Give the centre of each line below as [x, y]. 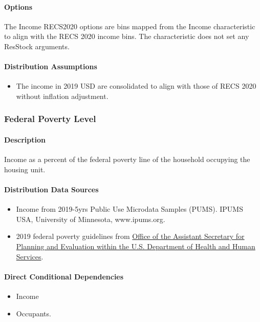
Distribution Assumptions [51, 66]
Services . [30, 256]
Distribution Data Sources [51, 189]
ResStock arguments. [37, 46]
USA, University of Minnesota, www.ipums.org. [91, 219]
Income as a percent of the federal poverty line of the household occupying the [127, 159]
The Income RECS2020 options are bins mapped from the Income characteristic [130, 26]
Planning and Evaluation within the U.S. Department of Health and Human [136, 246]
